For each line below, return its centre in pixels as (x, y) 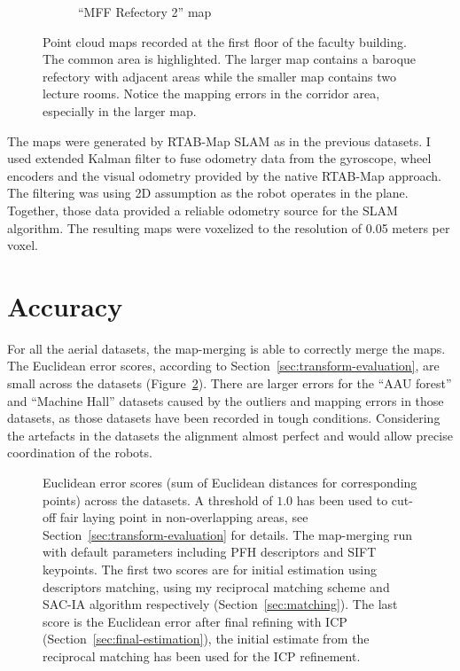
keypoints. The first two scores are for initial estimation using (210, 569)
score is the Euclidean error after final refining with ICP (195, 621)
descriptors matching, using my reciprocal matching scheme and (216, 586)
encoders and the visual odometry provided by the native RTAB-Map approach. (224, 175)
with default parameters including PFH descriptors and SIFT (210, 552)
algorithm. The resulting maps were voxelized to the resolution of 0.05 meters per (229, 227)
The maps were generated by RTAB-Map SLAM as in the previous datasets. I (219, 140)
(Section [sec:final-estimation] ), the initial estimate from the (206, 639)
